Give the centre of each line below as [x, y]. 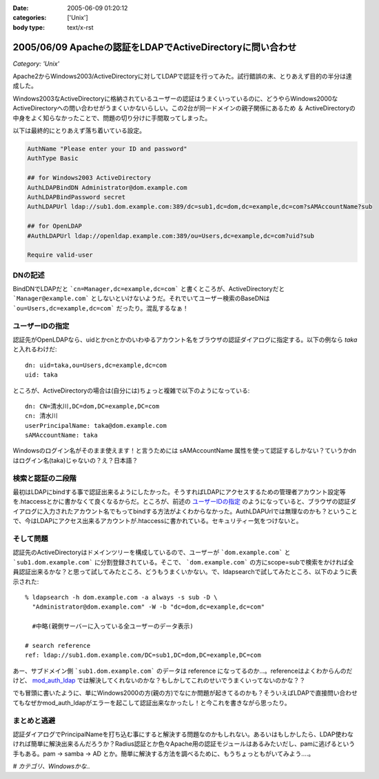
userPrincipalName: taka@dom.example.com [96, 425]
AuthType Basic [53, 158]
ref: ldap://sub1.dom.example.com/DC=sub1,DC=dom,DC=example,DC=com [143, 655]
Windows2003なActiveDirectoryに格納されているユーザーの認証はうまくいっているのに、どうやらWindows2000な [175, 98]
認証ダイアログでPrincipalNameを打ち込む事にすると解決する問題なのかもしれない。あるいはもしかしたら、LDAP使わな [183, 734]
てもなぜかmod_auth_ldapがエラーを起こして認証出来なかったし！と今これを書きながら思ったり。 [152, 702]
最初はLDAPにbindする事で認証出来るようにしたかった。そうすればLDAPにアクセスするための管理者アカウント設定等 [179, 492]
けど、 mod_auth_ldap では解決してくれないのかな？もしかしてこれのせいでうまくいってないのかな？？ [159, 680]
